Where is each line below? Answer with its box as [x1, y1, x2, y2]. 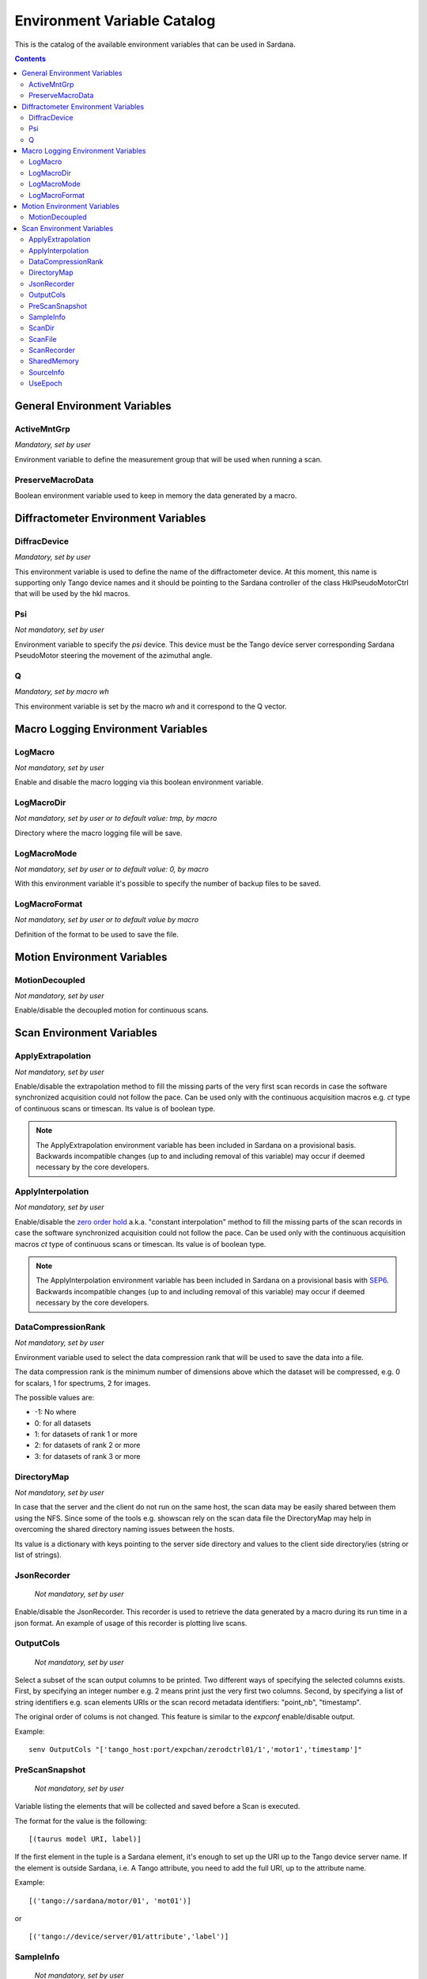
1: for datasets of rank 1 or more [34, 1430, 138, 1439]
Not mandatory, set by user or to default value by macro [14, 915, 199, 925]
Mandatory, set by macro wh [14, 687, 110, 697]
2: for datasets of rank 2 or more [34, 1441, 141, 1450]
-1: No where [34, 1407, 77, 1417]
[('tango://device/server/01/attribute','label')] [28, 1932, 229, 1941]
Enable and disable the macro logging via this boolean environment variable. [14, 777, 264, 787]
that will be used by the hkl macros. [14, 589, 130, 598]
